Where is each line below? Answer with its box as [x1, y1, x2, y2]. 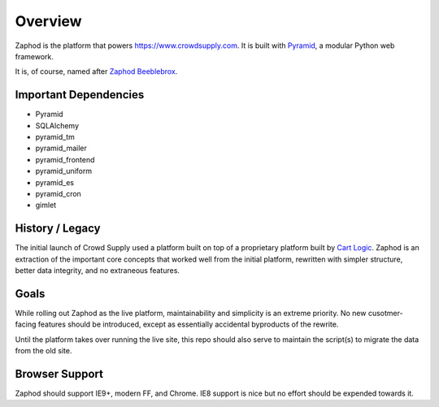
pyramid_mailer [35, 143, 87, 154]
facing [15, 319, 37, 329]
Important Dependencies [15, 88, 145, 102]
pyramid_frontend [35, 154, 95, 164]
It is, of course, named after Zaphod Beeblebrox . [15, 67, 178, 76]
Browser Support [15, 366, 104, 381]
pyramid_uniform [35, 167, 93, 176]
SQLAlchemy [35, 120, 80, 130]
